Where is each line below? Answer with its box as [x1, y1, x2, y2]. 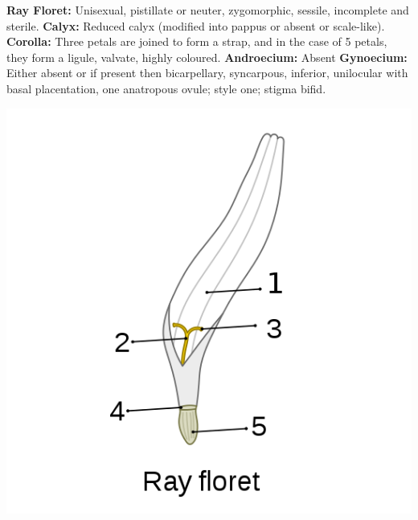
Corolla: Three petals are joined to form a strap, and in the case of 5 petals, [6, 33, 387, 50]
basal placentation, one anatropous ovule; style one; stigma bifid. [6, 80, 326, 96]
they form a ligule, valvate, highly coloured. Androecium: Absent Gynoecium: [6, 48, 408, 65]
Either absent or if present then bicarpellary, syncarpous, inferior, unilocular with [6, 64, 408, 81]
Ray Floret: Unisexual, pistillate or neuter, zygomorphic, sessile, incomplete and [6, 2, 409, 18]
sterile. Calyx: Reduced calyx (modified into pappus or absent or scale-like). [6, 17, 385, 34]
